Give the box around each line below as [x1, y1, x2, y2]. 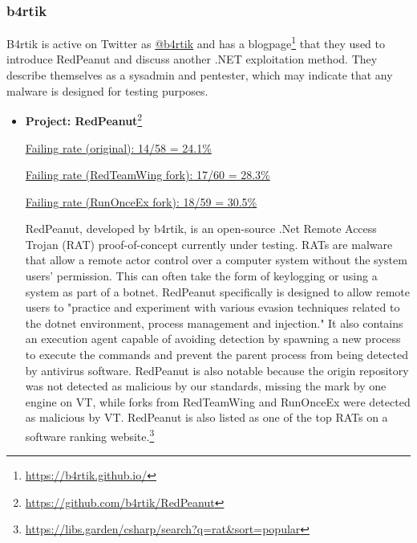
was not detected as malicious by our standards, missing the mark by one [25, 378, 387, 394]
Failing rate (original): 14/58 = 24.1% [25, 139, 212, 156]
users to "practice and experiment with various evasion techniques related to [25, 299, 400, 316]
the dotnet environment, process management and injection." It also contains [25, 314, 403, 331]
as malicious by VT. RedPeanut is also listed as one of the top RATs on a [25, 409, 388, 426]
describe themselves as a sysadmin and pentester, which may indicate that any [6, 67, 393, 84]
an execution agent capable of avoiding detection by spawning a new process [25, 330, 401, 347]
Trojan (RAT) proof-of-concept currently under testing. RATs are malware [25, 235, 393, 252]
